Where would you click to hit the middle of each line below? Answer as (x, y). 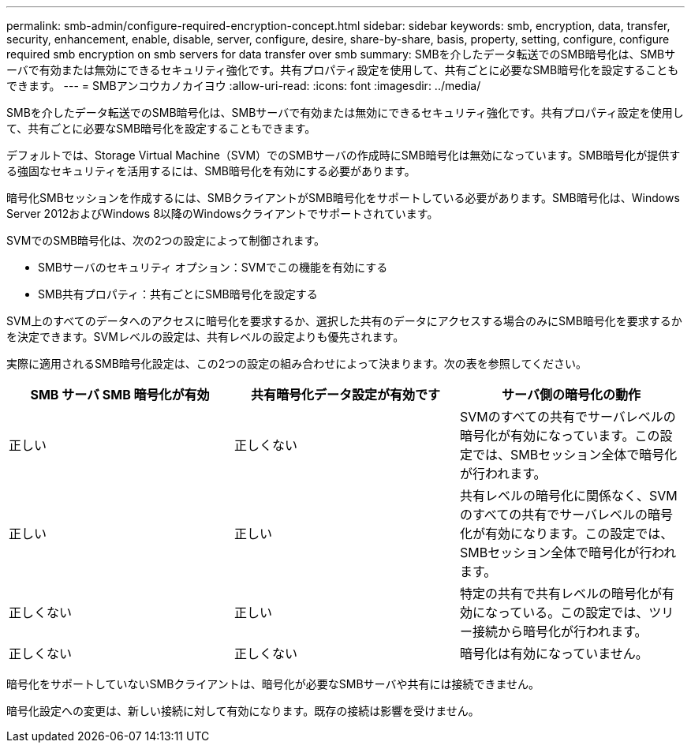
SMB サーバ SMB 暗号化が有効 (120, 395)
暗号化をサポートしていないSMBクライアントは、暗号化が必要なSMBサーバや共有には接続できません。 (273, 684)
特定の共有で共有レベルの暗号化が (560, 594)
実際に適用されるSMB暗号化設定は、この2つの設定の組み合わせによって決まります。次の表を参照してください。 (297, 363)
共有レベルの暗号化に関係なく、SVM (568, 496)
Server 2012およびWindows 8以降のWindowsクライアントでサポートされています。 (222, 213)
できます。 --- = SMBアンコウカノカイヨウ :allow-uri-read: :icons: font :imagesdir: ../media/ (244, 86)
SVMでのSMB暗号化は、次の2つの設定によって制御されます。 (166, 240)
